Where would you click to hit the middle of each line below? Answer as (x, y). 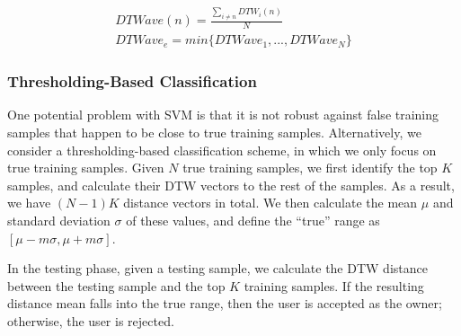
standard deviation (59, 220)
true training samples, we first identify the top (310, 168)
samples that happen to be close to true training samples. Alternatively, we (214, 132)
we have (29, 203)
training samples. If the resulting (334, 285)
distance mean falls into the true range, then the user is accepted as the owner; (225, 303)
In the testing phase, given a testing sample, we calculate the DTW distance (217, 268)
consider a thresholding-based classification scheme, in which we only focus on (222, 150)
